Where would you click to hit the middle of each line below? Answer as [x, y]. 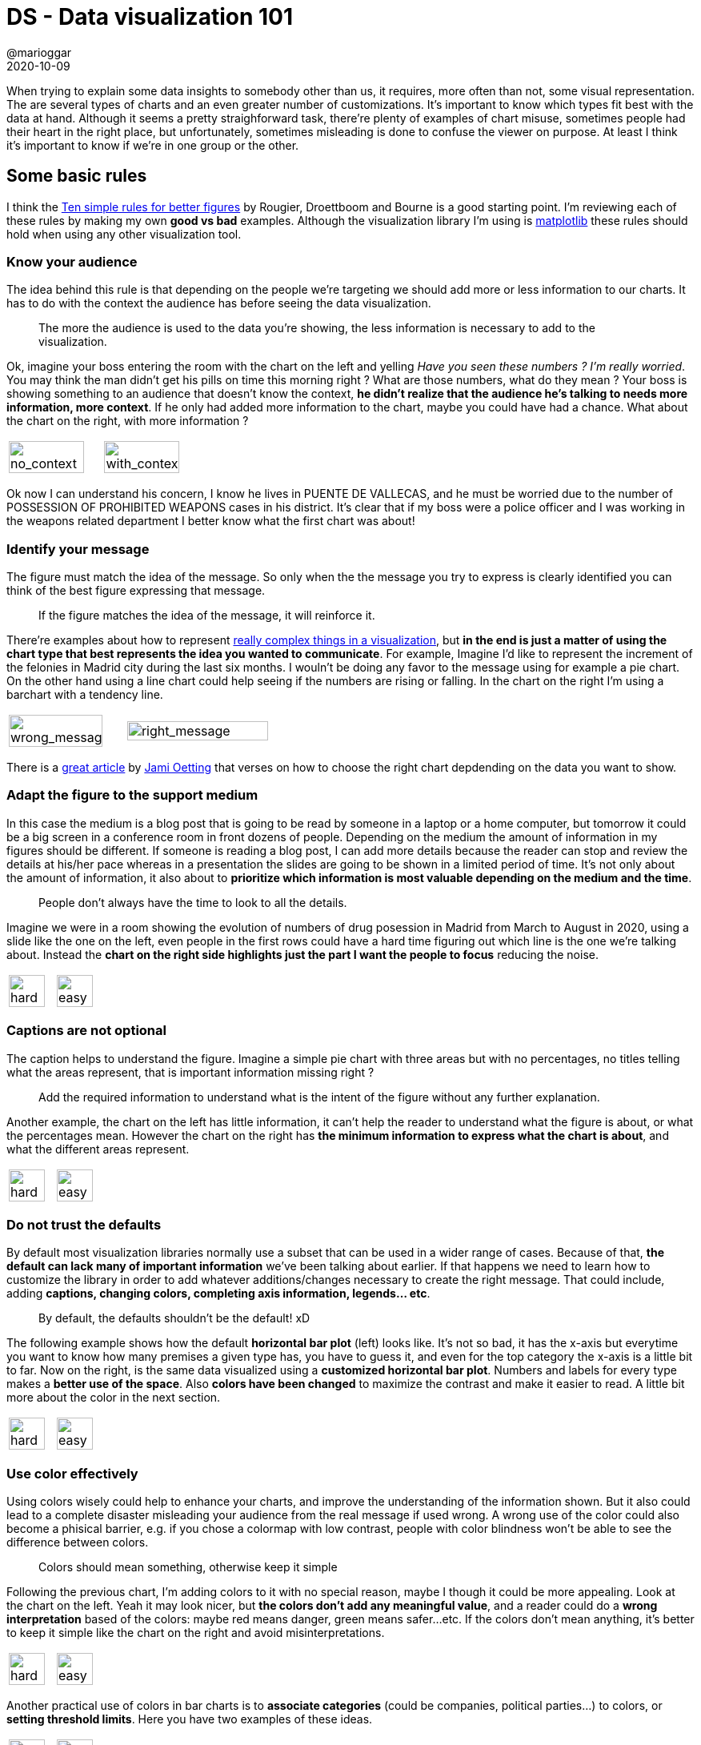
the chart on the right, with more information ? [128, 421]
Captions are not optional [86, 1031]
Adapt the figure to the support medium [132, 795]
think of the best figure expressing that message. [136, 591]
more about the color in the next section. [114, 1398]
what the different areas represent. [98, 1149]
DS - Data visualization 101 [150, 17]
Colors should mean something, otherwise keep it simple [188, 1567]
